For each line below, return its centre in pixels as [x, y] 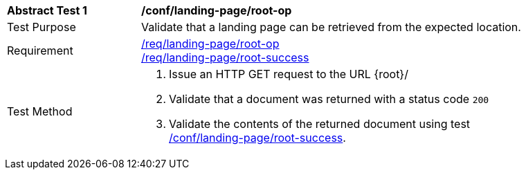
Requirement [40, 50]
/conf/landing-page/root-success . [257, 138]
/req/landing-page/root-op [210, 44]
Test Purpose [42, 27]
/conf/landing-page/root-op [217, 10]
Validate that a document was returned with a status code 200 [329, 99]
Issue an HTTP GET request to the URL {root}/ [289, 74]
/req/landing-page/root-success [225, 57]
